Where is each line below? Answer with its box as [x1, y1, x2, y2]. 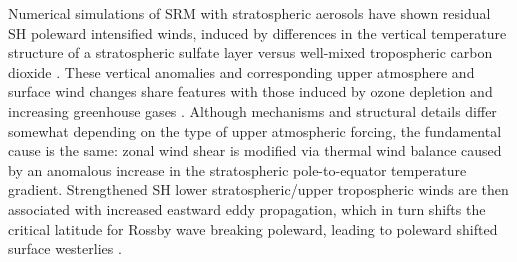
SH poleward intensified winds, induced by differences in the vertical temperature [8, 22, 507, 43]
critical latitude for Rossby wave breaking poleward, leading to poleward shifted [8, 218, 498, 239]
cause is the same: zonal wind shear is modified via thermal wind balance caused [8, 140, 502, 161]
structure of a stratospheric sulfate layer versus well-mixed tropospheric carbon [8, 42, 493, 63]
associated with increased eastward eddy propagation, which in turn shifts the [8, 198, 486, 219]
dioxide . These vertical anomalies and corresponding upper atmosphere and [8, 61, 475, 82]
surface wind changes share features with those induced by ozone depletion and [8, 81, 493, 102]
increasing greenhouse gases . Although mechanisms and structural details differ [8, 100, 497, 121]
